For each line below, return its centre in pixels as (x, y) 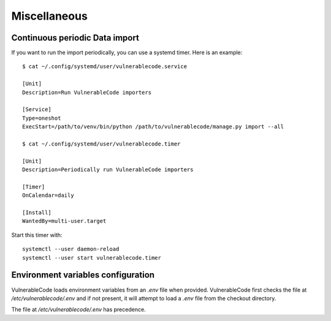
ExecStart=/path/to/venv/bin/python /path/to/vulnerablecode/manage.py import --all (153, 127)
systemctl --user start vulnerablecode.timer (92, 257)
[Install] (37, 213)
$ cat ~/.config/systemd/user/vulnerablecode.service (105, 67)
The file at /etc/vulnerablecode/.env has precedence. (79, 309)
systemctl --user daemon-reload (71, 249)
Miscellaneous (50, 16)
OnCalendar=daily (48, 195)
